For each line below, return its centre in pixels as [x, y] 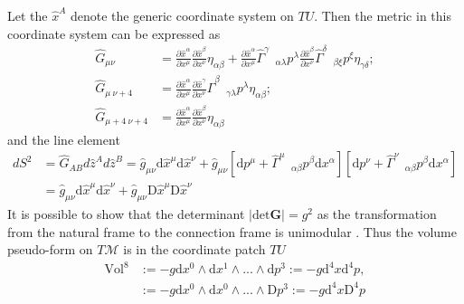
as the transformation [377, 213]
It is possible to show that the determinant [126, 213]
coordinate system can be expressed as [114, 33]
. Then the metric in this [383, 15]
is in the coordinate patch [194, 249]
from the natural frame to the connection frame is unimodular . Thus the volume [232, 231]
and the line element [64, 139]
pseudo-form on [50, 249]
